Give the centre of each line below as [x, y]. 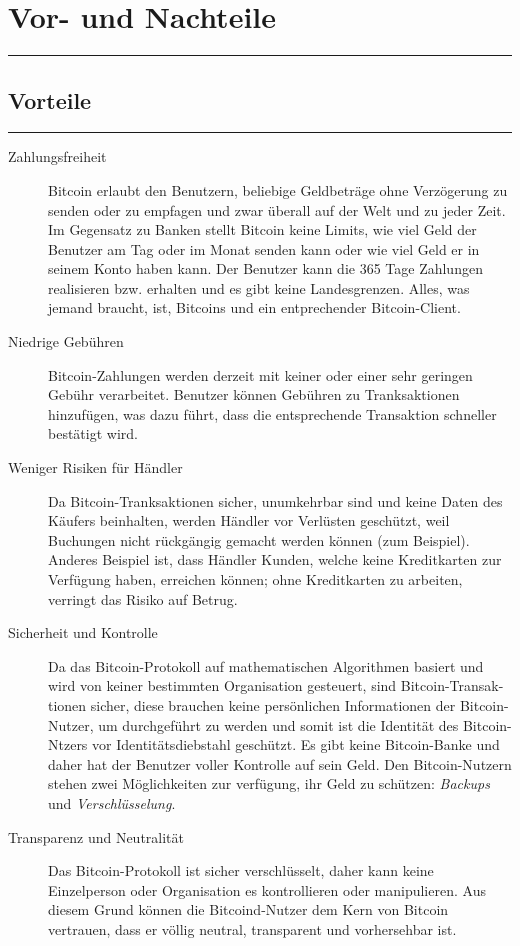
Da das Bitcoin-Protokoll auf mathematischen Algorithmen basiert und [266, 665]
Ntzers [68, 744]
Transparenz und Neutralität [96, 836]
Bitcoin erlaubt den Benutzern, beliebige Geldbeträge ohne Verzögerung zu [278, 189]
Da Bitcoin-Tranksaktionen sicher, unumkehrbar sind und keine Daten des [275, 500]
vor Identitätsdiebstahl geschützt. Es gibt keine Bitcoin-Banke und [296, 744]
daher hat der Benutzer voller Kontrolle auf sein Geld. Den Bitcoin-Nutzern [280, 763]
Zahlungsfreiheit [57, 156]
